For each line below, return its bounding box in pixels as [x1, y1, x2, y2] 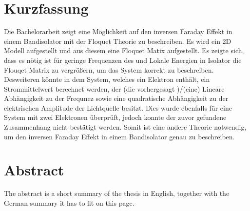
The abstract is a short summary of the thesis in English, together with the [4, 188, 230, 198]
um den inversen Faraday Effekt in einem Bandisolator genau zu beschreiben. [4, 131, 235, 141]
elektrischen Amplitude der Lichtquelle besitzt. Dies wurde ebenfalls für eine [4, 102, 232, 113]
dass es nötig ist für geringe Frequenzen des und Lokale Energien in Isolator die [4, 55, 242, 65]
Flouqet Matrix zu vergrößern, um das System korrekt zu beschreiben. [4, 64, 214, 75]
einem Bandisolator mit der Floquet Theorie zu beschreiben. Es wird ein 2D [4, 36, 231, 46]
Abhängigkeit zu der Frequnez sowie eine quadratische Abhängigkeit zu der [4, 93, 229, 103]
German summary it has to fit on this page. [4, 197, 135, 208]
